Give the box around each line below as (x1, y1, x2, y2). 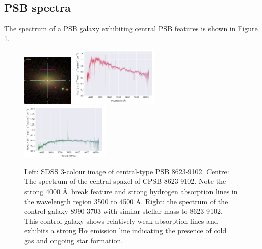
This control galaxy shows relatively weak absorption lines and (24, 215, 218, 226)
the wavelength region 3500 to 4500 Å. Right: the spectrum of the (24, 196, 228, 206)
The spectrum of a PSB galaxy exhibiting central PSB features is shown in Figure (4, 23, 258, 34)
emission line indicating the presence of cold (90, 225, 227, 236)
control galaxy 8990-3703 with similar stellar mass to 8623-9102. (24, 206, 223, 216)
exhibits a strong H (24, 225, 84, 236)
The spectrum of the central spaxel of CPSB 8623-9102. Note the (24, 176, 226, 186)
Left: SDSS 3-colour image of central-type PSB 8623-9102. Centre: (24, 166, 229, 176)
